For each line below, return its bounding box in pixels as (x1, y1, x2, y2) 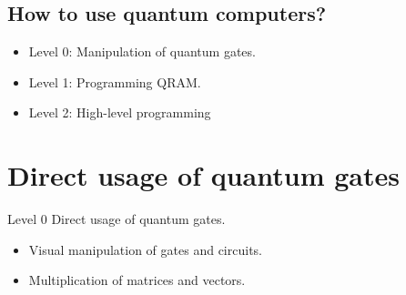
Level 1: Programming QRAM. (28, 72, 201, 91)
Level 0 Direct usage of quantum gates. (7, 209, 226, 229)
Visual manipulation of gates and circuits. (28, 239, 262, 259)
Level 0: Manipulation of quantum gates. (28, 42, 256, 61)
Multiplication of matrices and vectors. (28, 270, 246, 290)
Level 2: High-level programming (28, 103, 211, 122)
